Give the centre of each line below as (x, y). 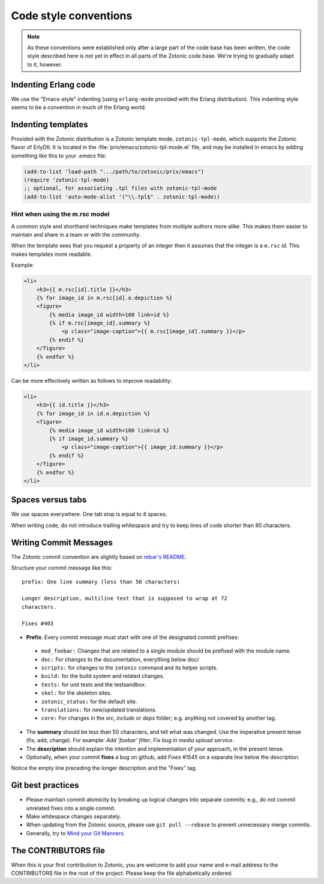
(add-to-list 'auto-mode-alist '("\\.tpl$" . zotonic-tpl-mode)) (122, 197)
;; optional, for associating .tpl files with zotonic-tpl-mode (120, 188)
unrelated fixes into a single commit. (71, 808)
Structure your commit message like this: (62, 568)
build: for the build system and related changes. (103, 676)
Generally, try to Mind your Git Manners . (76, 833)
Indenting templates (49, 124)
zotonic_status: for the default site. (89, 701)
